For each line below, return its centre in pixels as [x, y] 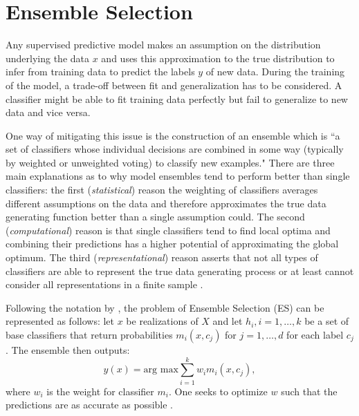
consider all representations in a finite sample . [104, 284]
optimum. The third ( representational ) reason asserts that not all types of [162, 257]
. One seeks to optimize [218, 391]
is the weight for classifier [100, 391]
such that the [309, 391]
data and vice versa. [48, 112]
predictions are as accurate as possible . [89, 405]
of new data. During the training [275, 72]
